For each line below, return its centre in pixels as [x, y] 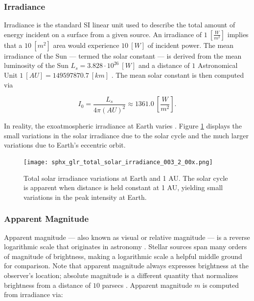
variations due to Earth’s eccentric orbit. [65, 145]
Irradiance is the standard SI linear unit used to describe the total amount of [120, 25]
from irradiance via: [34, 294]
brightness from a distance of [47, 285]
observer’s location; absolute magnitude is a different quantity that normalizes [121, 275]
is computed [221, 285]
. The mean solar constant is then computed [178, 75]
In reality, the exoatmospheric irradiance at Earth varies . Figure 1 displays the [123, 126]
